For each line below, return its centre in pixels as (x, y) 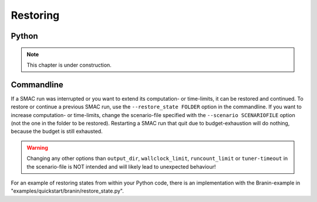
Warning (37, 148)
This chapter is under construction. (69, 65)
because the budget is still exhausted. (57, 131)
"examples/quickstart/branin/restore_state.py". (68, 191)
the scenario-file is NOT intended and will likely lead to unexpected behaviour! (122, 166)
